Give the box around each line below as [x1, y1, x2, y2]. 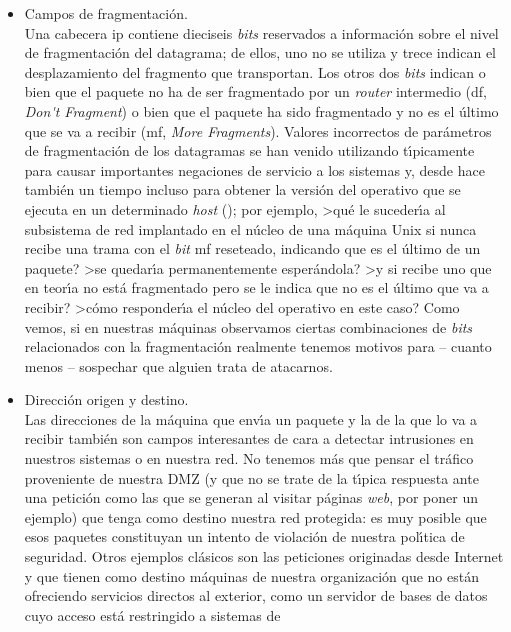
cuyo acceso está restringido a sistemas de [24, 604, 281, 625]
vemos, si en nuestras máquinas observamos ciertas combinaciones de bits [24, 316, 473, 337]
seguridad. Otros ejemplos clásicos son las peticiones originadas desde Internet [24, 546, 504, 567]
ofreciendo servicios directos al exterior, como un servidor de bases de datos [24, 585, 488, 606]
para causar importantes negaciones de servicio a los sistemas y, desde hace [24, 159, 485, 180]
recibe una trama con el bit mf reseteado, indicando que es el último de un [24, 238, 481, 259]
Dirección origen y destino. [24, 389, 189, 410]
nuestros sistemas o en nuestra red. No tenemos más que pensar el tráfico [24, 448, 474, 469]
